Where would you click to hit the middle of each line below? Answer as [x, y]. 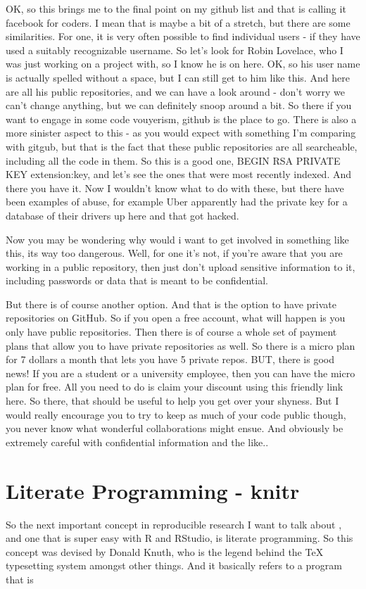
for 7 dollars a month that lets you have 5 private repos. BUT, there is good [170, 359]
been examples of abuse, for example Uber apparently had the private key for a [177, 202]
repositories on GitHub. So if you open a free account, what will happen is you [176, 318]
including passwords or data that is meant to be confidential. [137, 280]
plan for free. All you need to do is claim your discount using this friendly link [175, 387]
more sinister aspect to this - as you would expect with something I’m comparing [181, 133]
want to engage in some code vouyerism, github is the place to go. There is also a [181, 119]
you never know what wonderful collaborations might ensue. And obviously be [175, 428]
